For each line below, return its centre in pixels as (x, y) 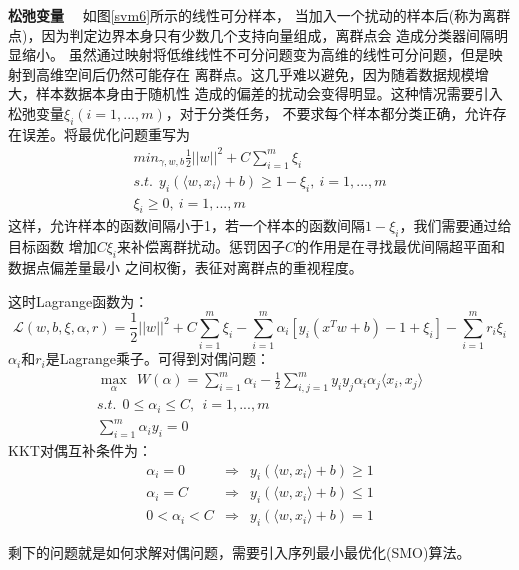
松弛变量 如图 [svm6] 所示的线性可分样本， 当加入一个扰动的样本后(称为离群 (259, 15)
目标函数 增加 (52, 246)
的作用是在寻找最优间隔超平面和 (400, 246)
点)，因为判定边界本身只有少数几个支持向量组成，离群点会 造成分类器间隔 (251, 34)
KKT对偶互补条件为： (80, 450)
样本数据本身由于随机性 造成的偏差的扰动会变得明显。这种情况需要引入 (269, 93)
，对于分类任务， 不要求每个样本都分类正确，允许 (329, 112)
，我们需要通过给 (455, 225)
